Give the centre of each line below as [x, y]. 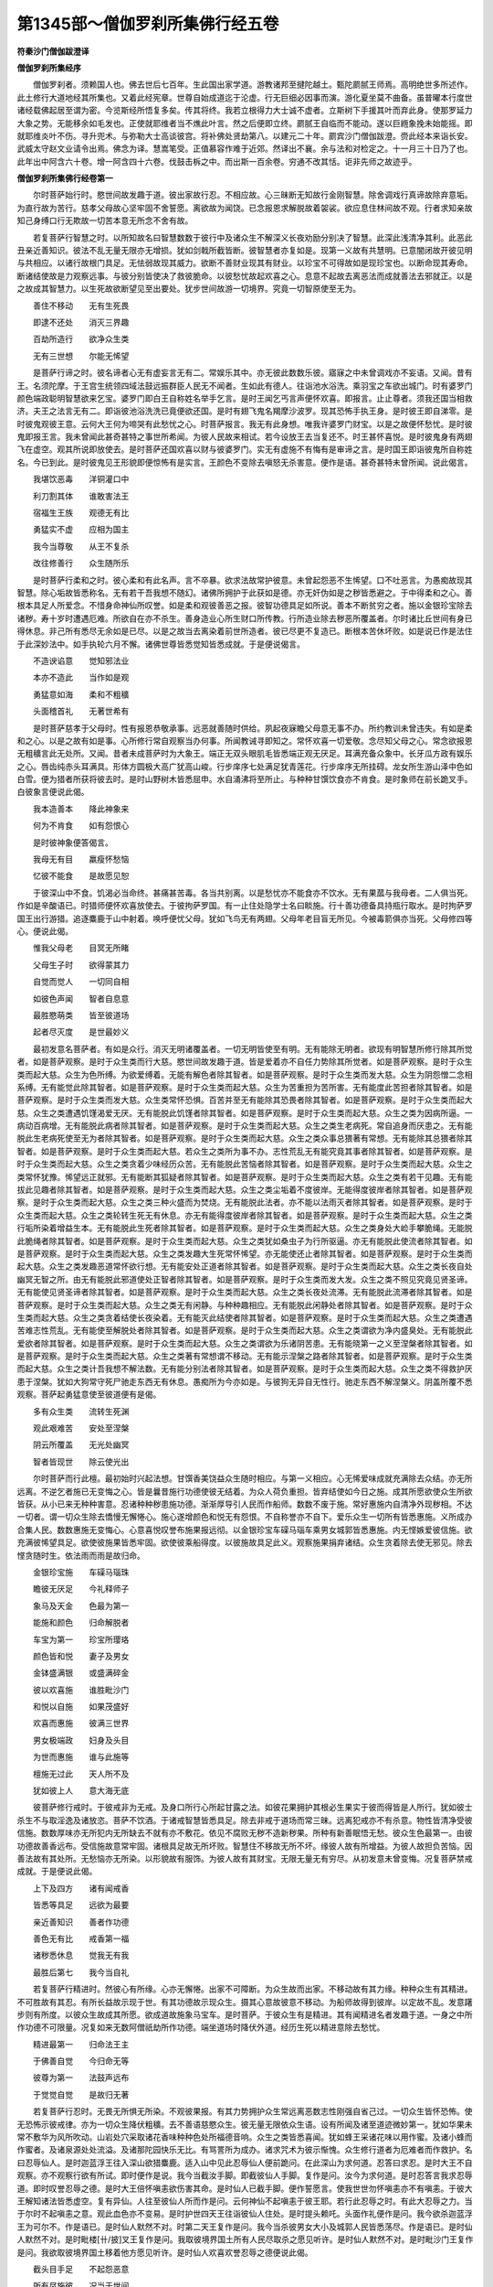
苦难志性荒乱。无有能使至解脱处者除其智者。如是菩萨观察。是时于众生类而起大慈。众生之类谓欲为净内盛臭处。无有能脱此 [245, 1330]
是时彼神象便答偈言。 [73, 843]
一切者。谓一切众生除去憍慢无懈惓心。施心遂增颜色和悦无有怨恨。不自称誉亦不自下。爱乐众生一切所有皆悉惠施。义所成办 [245, 1517]
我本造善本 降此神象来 [81, 809]
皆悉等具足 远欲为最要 [81, 1905]
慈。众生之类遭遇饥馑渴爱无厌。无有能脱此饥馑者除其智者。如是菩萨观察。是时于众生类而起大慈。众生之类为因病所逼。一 [245, 1112]
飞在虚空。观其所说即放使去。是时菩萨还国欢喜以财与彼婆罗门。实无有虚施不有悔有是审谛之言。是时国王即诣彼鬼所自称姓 [245, 449]
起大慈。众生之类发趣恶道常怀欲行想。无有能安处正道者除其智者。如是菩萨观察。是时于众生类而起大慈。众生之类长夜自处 [245, 1266]
